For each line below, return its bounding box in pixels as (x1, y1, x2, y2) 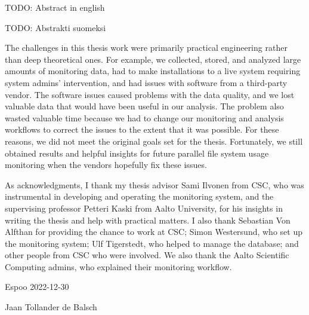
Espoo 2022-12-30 (5, 280, 69, 293)
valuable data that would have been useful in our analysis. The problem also (5, 100, 284, 112)
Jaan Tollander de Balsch (5, 301, 97, 313)
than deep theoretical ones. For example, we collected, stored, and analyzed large (5, 53, 301, 65)
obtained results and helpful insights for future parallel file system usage (5, 146, 269, 159)
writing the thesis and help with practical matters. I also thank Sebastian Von (5, 213, 291, 226)
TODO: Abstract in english (5, 1, 105, 13)
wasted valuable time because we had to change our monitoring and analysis (5, 111, 284, 124)
